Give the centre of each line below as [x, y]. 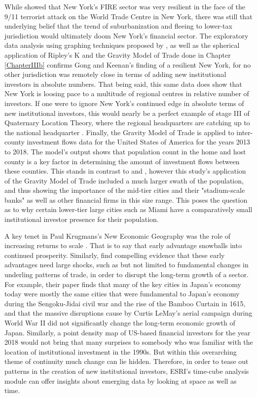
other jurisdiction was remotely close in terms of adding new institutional [115, 74]
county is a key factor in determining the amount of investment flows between [122, 161]
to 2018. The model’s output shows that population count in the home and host [125, 151]
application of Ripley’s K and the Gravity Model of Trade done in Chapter [118, 54]
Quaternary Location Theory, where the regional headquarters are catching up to [127, 123]
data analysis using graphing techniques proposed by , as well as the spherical [122, 45]
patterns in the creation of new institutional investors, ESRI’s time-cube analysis [127, 371]
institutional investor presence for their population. [82, 219]
